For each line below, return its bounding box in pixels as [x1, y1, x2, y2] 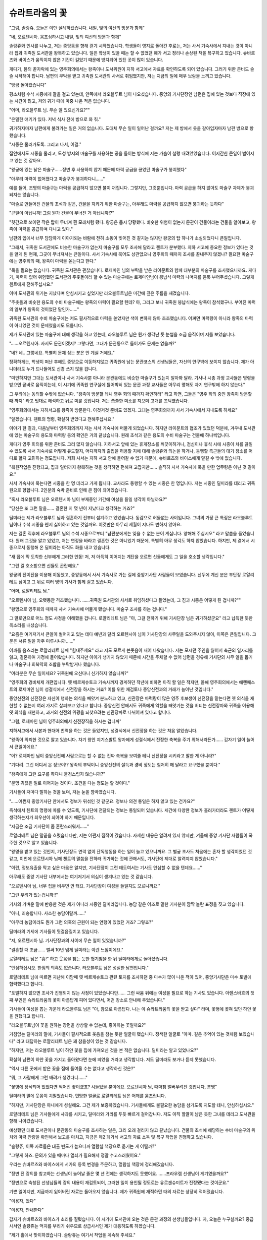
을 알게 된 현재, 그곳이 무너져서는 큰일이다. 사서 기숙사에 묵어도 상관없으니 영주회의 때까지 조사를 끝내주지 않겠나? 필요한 [9, 251, 241, 257]
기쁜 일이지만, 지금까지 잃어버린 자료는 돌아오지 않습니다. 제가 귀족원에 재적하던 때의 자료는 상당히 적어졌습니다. [9, 1188, 224, 1195]
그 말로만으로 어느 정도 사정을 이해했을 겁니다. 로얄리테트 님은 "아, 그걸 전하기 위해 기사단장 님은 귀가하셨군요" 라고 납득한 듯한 [9, 615, 253, 621]
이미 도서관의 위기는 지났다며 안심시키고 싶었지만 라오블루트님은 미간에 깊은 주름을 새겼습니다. [9, 290, 190, 296]
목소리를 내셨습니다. [9, 622, 48, 628]
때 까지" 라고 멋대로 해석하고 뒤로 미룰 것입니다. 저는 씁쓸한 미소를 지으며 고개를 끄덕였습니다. [9, 398, 189, 404]
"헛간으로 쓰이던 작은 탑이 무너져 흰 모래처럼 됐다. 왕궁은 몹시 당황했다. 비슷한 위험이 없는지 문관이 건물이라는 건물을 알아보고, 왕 [9, 219, 256, 225]
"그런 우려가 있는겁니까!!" [9, 892, 58, 898]
